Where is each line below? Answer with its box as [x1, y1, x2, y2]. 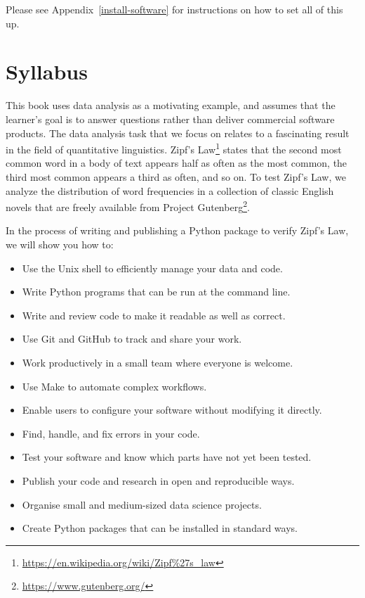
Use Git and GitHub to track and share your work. [22, 331, 242, 346]
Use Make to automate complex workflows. [22, 378, 207, 393]
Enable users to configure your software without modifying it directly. [22, 402, 322, 417]
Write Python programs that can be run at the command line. [22, 284, 291, 299]
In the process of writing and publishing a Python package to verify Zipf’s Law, [6, 223, 349, 238]
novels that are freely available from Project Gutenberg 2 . [6, 198, 250, 214]
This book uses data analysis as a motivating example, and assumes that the [6, 98, 336, 113]
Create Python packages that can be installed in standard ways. [22, 521, 298, 535]
